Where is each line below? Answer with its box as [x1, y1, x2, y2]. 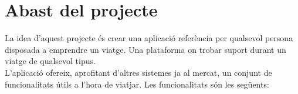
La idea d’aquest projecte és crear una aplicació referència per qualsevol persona [5, 32, 293, 44]
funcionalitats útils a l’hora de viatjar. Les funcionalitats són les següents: [5, 78, 269, 90]
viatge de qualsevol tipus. [5, 55, 96, 67]
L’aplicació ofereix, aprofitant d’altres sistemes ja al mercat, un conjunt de [5, 66, 272, 78]
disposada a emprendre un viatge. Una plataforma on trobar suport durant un [5, 43, 286, 55]
